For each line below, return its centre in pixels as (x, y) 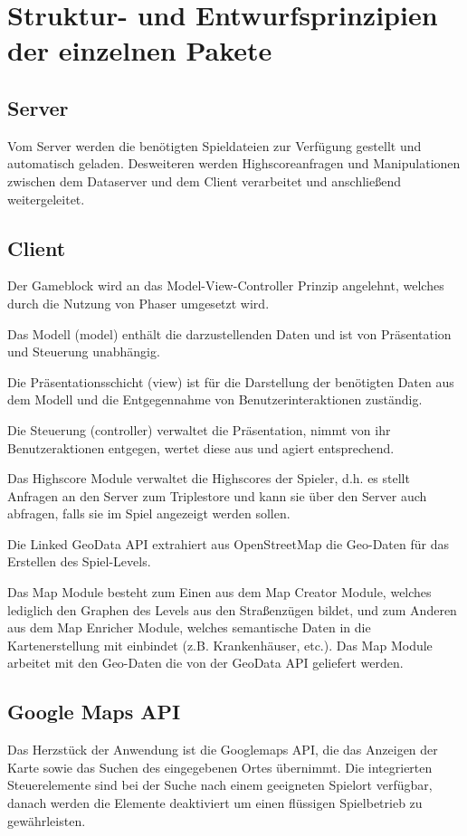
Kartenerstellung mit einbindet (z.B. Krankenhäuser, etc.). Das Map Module (220, 645)
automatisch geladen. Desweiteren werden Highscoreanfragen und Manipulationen (234, 163)
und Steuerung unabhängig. (84, 351)
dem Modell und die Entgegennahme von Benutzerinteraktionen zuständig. (215, 399)
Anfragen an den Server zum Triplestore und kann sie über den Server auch (217, 495)
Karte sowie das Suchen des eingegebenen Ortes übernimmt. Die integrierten (220, 767)
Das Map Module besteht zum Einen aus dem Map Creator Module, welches (219, 592)
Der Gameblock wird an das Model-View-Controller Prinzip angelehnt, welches (226, 285)
